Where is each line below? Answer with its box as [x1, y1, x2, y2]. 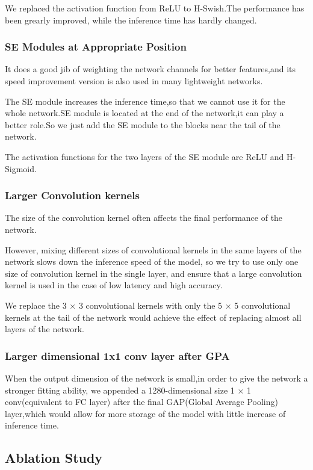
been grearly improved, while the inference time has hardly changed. [5, 13, 257, 26]
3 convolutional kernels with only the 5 [78, 298, 223, 311]
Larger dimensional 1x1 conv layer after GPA [5, 348, 230, 363]
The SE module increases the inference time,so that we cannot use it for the [5, 94, 285, 107]
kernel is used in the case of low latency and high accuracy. [5, 279, 223, 291]
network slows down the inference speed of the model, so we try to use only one [5, 255, 299, 268]
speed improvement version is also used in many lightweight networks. [5, 75, 263, 87]
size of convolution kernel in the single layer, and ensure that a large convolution [5, 267, 302, 279]
